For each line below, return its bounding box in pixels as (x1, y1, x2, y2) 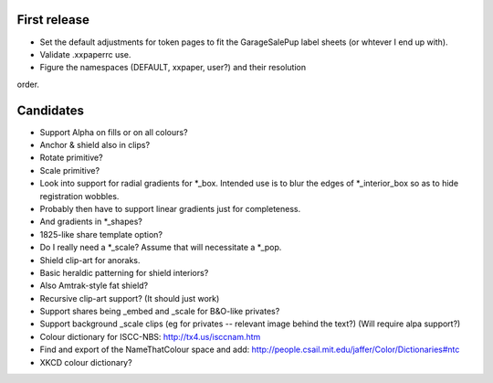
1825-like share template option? (39, 229, 163, 239)
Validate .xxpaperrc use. (39, 48, 131, 59)
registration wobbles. (39, 190, 120, 201)
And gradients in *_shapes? (39, 216, 143, 228)
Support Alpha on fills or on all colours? (39, 126, 188, 137)
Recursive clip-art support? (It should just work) (39, 293, 220, 303)
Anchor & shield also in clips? (39, 139, 151, 150)
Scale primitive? (39, 165, 100, 176)
